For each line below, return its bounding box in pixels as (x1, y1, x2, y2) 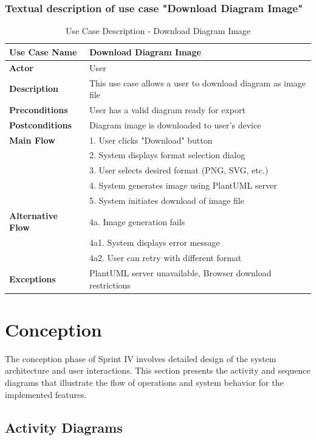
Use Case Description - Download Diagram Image (65, 24, 251, 37)
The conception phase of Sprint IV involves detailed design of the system (5, 352, 276, 365)
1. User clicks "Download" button (89, 133, 213, 146)
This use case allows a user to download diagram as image (89, 76, 306, 89)
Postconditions (9, 118, 72, 131)
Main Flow (9, 133, 55, 146)
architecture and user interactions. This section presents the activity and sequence (5, 364, 311, 377)
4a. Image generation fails (89, 215, 185, 228)
